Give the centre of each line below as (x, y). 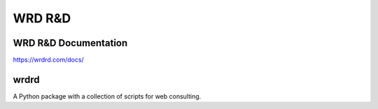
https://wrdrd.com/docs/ (48, 60)
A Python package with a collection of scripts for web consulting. (107, 96)
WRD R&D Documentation (70, 43)
